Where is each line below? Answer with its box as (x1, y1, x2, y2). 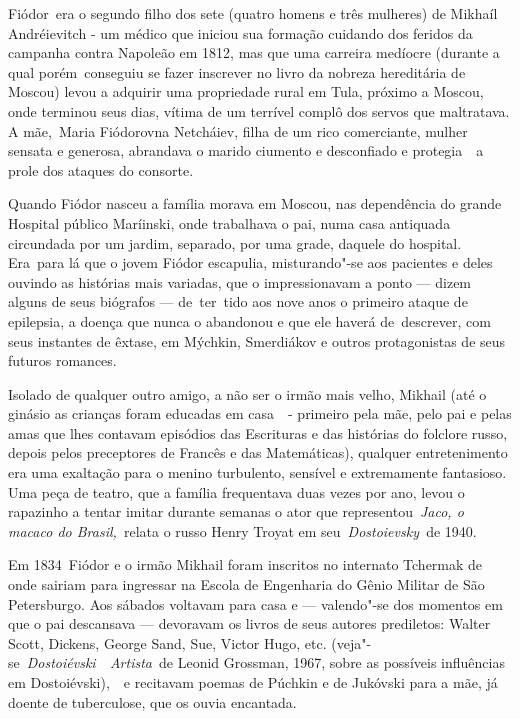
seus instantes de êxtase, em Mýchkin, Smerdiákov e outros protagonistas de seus (8, 330, 506, 351)
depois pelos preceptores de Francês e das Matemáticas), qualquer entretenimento (8, 442, 508, 463)
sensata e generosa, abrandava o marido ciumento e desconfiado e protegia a (8, 140, 484, 161)
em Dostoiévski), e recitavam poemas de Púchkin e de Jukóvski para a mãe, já (8, 672, 498, 692)
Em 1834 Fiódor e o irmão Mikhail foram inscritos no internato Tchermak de (8, 554, 483, 575)
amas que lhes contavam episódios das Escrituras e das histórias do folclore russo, (8, 422, 508, 443)
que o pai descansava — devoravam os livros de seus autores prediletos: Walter (8, 613, 491, 634)
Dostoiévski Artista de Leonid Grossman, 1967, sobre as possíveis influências (26, 652, 505, 673)
